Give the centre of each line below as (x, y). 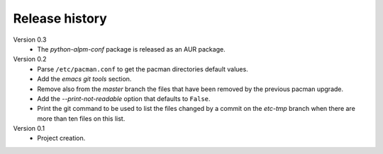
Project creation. (61, 138)
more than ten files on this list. (81, 118)
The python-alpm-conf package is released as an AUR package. (132, 49)
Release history (60, 18)
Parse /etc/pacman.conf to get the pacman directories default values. (143, 69)
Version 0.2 (30, 59)
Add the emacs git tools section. (84, 79)
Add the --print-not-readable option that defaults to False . (124, 98)
